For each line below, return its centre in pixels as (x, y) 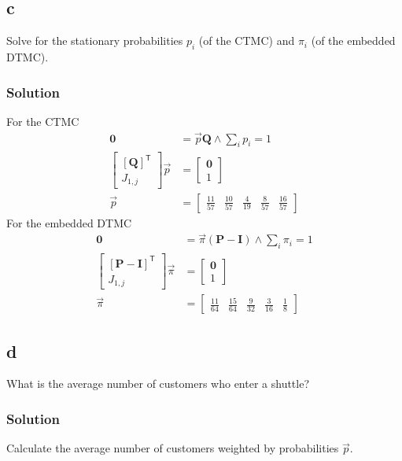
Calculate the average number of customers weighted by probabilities (173, 448)
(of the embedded (353, 41)
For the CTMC (43, 121)
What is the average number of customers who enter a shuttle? (158, 384)
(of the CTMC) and (247, 41)
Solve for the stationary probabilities (95, 41)
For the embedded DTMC (69, 222)
